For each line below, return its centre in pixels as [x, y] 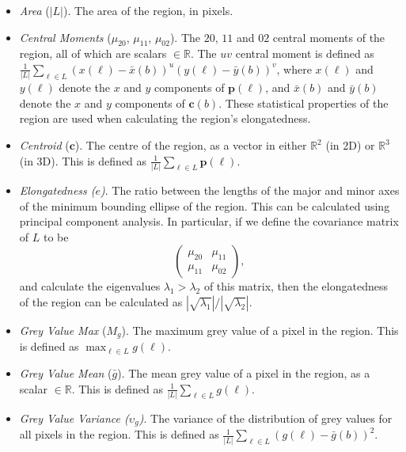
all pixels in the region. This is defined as [119, 434]
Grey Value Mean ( [66, 373]
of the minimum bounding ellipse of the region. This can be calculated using [205, 205]
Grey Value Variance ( [74, 418]
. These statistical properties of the [304, 103]
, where [294, 68]
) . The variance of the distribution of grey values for [266, 418]
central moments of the [329, 37]
